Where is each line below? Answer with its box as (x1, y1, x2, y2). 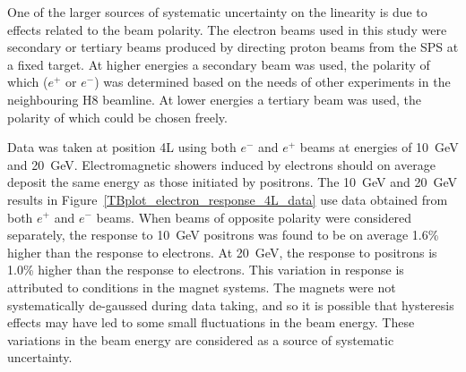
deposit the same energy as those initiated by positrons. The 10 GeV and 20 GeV (7, 173, 457, 191)
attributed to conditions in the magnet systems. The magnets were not (7, 277, 396, 296)
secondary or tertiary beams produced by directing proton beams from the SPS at (7, 38, 459, 56)
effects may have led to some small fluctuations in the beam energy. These (7, 313, 415, 332)
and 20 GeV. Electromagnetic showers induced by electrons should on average (7, 155, 436, 173)
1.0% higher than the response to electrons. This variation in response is (7, 260, 404, 279)
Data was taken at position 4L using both (7, 138, 237, 156)
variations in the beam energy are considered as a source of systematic (7, 330, 394, 349)
